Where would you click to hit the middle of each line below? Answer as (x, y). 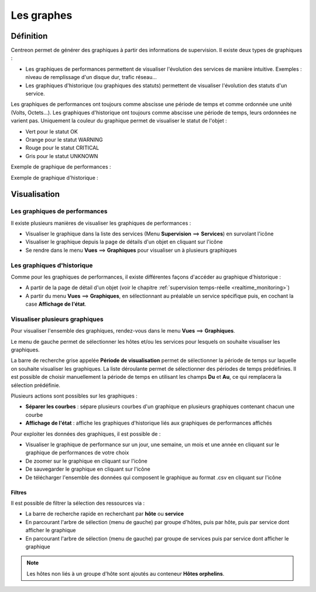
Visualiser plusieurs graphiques (57, 319)
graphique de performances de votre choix (77, 453)
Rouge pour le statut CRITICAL (62, 148)
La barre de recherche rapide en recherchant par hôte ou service (105, 514)
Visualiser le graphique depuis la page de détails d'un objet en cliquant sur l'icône (124, 242)
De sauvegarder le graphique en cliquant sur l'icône (88, 469)
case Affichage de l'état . (56, 304)
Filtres (19, 492)
